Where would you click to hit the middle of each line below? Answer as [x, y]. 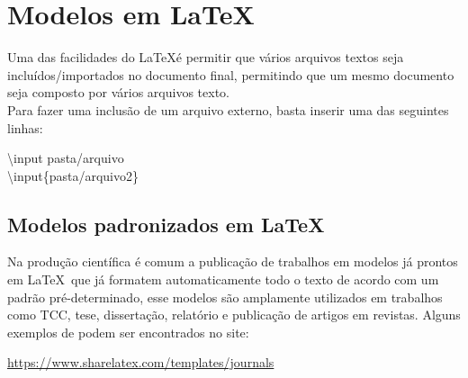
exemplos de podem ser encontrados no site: [128, 332]
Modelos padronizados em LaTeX [166, 224]
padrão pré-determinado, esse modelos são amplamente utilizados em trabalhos [225, 297]
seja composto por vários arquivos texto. [118, 92]
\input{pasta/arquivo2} [73, 175]
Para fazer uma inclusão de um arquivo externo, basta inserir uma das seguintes [228, 109]
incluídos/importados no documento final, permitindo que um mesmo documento [231, 74]
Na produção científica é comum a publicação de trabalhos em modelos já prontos [233, 261]
